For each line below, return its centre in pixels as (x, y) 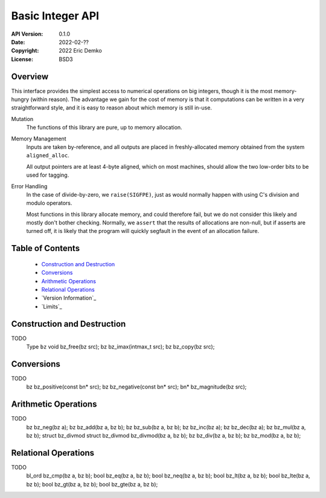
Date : (18, 42)
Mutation (22, 119)
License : (22, 59)
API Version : (27, 34)
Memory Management (39, 139)
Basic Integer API (55, 16)
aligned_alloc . (48, 156)
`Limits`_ (52, 306)
